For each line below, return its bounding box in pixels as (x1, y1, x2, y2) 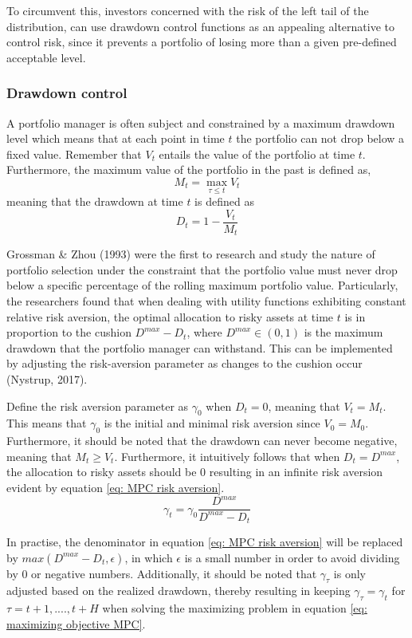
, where (186, 324, 222, 341)
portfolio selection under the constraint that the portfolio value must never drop (6, 261, 398, 278)
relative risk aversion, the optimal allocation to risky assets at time (6, 308, 334, 325)
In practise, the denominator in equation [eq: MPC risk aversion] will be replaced (6, 533, 403, 549)
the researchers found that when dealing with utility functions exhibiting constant (6, 293, 406, 309)
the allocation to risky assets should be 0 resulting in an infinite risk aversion (6, 463, 383, 480)
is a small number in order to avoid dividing (184, 549, 400, 565)
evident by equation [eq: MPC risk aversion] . (6, 479, 225, 496)
